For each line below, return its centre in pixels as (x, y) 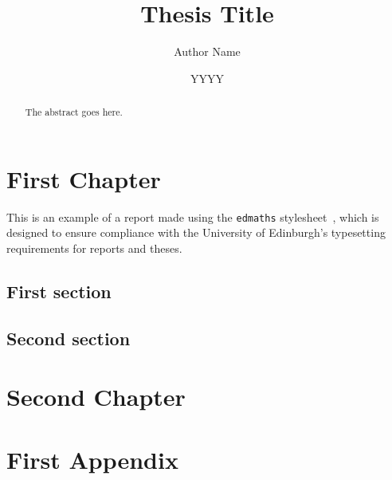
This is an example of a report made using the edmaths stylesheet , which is (193, 216)
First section (59, 291)
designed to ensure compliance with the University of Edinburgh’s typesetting (196, 232)
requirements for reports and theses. (94, 248)
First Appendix (92, 459)
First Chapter (84, 178)
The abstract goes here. (74, 112)
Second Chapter (96, 397)
